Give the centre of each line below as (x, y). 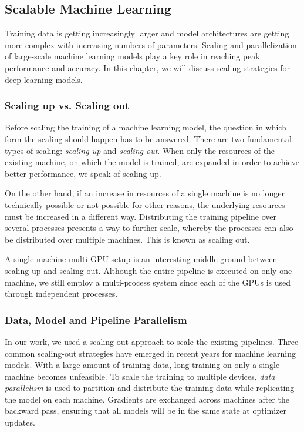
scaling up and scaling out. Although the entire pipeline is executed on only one (148, 270)
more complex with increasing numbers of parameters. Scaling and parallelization (151, 44)
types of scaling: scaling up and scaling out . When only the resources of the (140, 150)
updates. (20, 422)
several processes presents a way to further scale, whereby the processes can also (149, 228)
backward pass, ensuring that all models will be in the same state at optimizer (146, 411)
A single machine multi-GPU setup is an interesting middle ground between (141, 259)
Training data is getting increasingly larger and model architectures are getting (147, 33)
